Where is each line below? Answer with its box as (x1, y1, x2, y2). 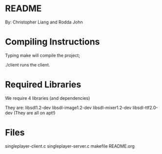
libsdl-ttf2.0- (132, 105, 158, 110)
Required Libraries (5, 79, 81, 90)
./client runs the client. (5, 62, 50, 67)
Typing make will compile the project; (5, 52, 81, 58)
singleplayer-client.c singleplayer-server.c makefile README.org (5, 143, 135, 149)
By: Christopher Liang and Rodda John (5, 19, 83, 25)
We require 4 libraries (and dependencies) (5, 95, 90, 101)
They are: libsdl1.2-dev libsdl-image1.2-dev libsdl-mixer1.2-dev (5, 105, 132, 110)
